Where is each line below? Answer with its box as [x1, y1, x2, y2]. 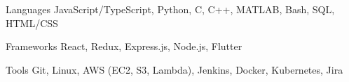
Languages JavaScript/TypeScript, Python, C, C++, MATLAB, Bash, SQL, [6, 2, 335, 16]
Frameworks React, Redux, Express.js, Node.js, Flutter [6, 39, 242, 54]
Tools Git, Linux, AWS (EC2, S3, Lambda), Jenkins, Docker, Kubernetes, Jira [6, 62, 343, 76]
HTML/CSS [6, 15, 58, 30]
